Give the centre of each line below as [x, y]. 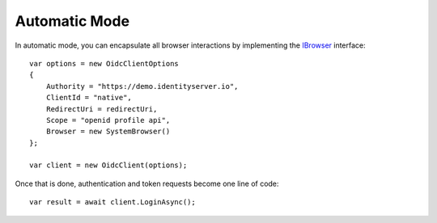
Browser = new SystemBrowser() [108, 132]
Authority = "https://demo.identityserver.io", [142, 86]
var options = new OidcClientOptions [104, 63]
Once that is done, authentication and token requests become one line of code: [147, 183]
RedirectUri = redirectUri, [102, 109]
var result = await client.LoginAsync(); [112, 202]
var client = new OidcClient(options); [108, 165]
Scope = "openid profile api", [108, 120]
